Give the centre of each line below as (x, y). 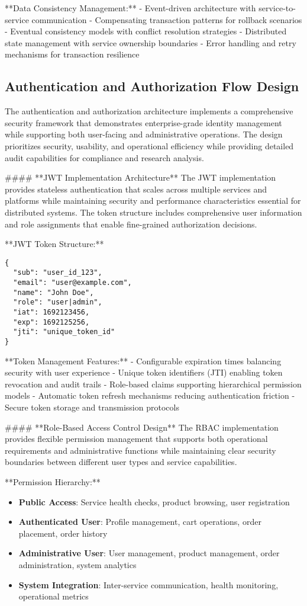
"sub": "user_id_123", (58, 273)
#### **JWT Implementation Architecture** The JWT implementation (140, 177)
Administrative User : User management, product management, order (149, 553)
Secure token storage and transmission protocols (92, 407)
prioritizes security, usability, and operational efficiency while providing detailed (149, 145)
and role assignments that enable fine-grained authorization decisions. (131, 224)
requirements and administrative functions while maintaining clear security (140, 450)
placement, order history (63, 533)
